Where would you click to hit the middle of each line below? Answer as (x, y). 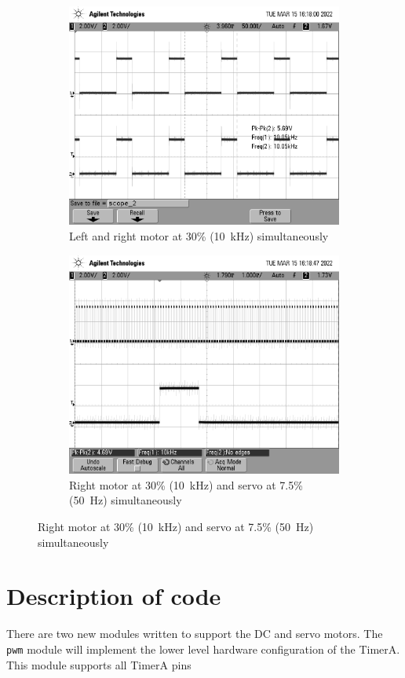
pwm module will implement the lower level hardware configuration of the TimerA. (203, 649)
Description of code (114, 596)
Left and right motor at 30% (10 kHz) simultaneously (199, 236)
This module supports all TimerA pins (99, 664)
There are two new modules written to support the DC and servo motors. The (195, 634)
